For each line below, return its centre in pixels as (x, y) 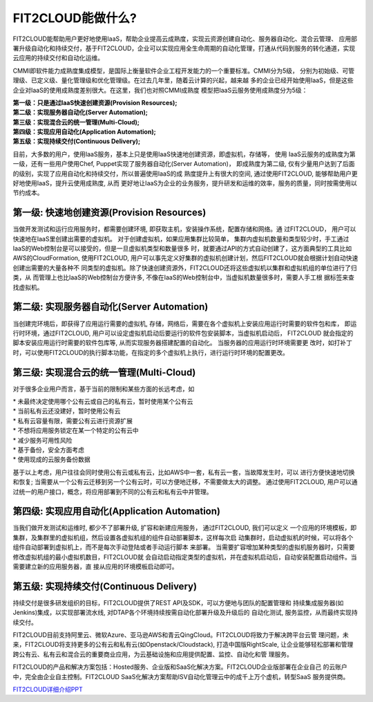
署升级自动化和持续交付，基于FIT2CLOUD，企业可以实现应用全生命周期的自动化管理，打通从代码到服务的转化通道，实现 (184, 48)
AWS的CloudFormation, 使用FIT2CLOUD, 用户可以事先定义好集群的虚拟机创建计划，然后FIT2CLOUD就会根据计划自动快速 (185, 258)
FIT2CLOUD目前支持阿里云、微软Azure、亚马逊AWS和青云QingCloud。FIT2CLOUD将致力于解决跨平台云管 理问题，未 (181, 635)
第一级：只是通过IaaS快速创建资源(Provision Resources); (95, 102)
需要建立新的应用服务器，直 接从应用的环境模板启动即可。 (95, 566)
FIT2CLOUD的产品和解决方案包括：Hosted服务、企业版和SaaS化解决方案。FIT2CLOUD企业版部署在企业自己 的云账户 (180, 667)
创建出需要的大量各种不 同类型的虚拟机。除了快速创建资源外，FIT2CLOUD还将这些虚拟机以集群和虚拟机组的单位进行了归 (185, 268)
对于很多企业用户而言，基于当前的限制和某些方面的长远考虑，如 (104, 389)
